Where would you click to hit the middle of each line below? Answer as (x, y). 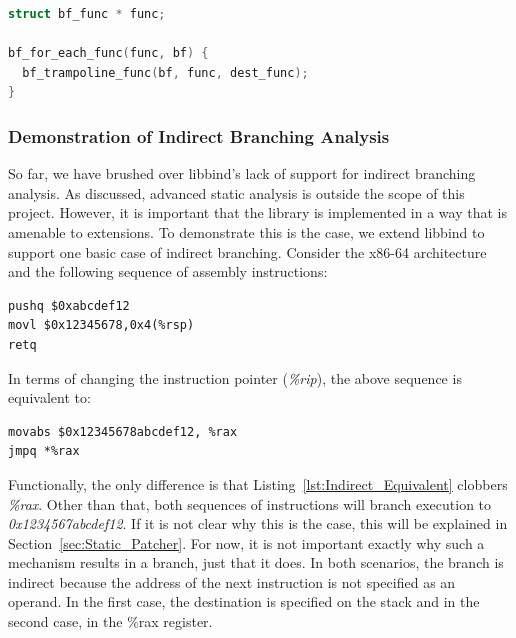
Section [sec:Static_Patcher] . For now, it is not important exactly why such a (246, 542)
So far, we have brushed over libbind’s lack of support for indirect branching (242, 173)
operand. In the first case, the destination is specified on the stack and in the (244, 601)
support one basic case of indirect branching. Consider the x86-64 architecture (247, 251)
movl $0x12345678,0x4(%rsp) (101, 325)
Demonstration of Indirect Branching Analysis (199, 135)
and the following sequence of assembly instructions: (168, 271)
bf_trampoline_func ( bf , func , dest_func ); (165, 72)
